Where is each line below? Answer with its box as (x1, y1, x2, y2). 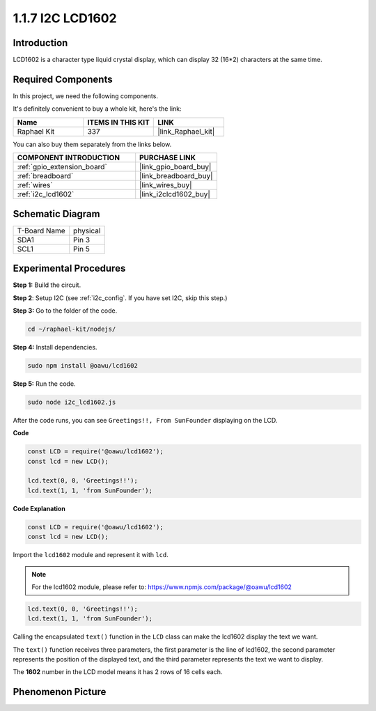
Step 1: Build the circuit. (13, 281, 81, 289)
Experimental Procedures (13, 263, 126, 274)
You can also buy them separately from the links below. (13, 140, 172, 148)
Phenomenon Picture (13, 686, 107, 698)
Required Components (13, 73, 113, 85)
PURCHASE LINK (139, 153, 196, 163)
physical (73, 226, 101, 235)
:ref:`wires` (17, 180, 53, 190)
